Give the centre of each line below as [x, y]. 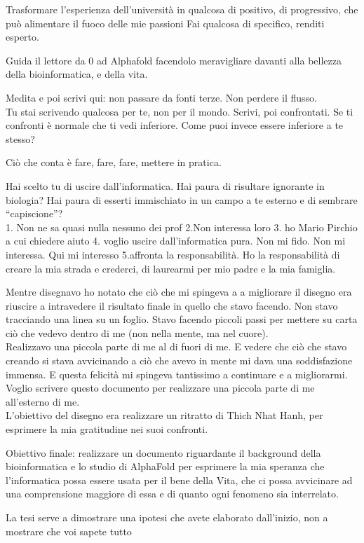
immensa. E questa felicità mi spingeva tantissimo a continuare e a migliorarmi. [177, 374]
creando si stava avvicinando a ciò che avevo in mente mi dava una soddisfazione [179, 360]
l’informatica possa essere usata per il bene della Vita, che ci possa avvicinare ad [179, 480]
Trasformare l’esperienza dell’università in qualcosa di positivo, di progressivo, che [182, 9]
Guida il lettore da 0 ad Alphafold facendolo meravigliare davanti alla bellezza [174, 60]
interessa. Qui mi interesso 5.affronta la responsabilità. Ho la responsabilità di [173, 254]
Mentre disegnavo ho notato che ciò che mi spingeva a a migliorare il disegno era [179, 292]
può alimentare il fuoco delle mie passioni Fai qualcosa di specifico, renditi [165, 23]
